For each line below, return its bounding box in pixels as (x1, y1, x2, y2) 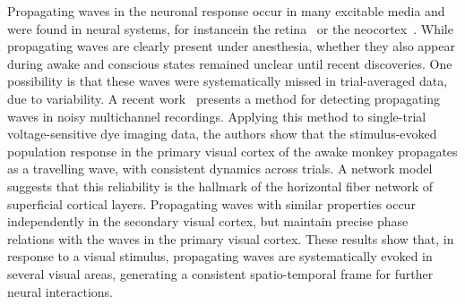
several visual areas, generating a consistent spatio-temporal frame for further (7, 264, 434, 283)
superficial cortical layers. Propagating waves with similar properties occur (7, 194, 416, 213)
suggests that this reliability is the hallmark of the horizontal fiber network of (7, 176, 434, 195)
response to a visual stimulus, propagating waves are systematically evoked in (7, 247, 433, 266)
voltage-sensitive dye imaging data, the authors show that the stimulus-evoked (7, 124, 437, 143)
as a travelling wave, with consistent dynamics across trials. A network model (7, 159, 433, 178)
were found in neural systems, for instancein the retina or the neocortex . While (7, 19, 453, 38)
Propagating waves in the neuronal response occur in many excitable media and (7, 2, 445, 20)
